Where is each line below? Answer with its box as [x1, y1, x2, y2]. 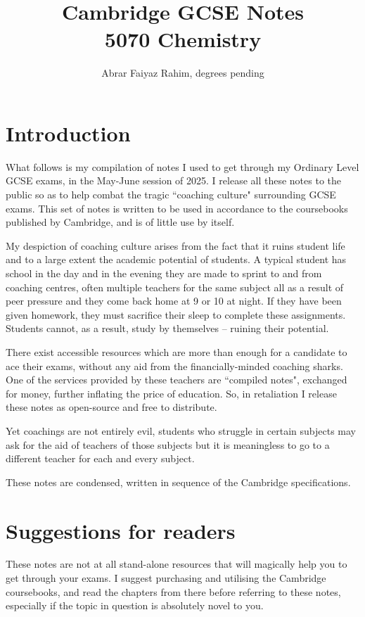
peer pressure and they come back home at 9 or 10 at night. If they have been [6, 293, 342, 308]
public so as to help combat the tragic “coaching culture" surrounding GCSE [6, 187, 336, 202]
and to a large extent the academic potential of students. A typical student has [6, 252, 347, 267]
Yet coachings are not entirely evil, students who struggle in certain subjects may [6, 423, 356, 438]
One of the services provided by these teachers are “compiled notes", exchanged [6, 372, 347, 387]
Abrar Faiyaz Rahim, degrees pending [101, 65, 264, 80]
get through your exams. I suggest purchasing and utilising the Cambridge [6, 571, 326, 585]
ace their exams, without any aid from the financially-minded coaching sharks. [6, 358, 343, 373]
